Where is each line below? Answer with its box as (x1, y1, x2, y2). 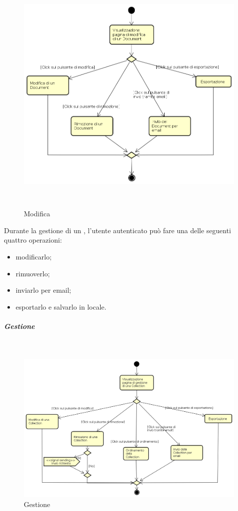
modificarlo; (15, 251, 52, 261)
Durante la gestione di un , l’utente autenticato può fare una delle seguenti (4, 225, 231, 235)
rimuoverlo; (15, 268, 50, 278)
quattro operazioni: (4, 235, 62, 245)
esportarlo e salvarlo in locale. (15, 301, 107, 312)
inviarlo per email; (15, 285, 71, 295)
